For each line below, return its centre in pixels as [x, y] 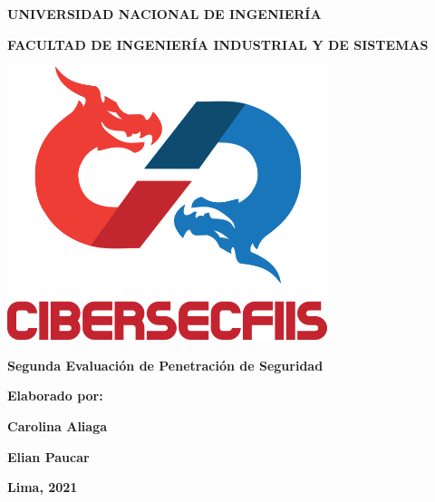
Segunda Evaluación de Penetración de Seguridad [165, 365]
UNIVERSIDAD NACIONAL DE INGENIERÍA [164, 14]
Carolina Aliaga [58, 425]
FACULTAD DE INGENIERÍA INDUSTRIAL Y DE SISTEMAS [218, 44]
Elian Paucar [48, 456]
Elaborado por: [55, 396]
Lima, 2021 [43, 487]
